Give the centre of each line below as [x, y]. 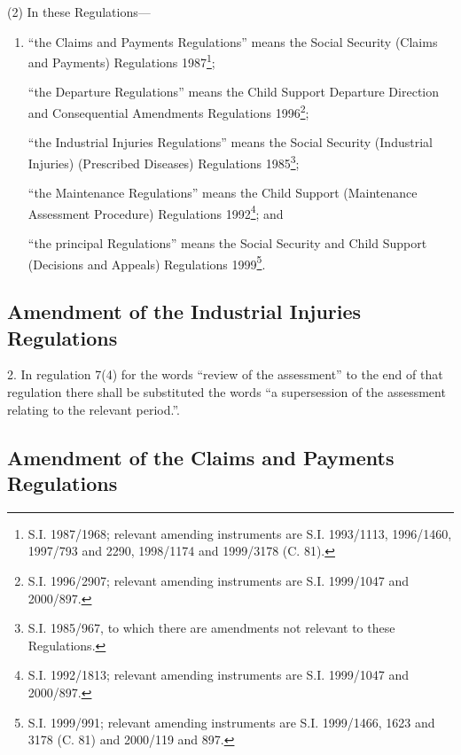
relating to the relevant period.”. [94, 409]
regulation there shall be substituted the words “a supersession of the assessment [227, 392]
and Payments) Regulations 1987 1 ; [121, 61]
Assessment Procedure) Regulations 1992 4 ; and [156, 212]
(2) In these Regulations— [79, 12]
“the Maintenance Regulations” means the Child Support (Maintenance [223, 193]
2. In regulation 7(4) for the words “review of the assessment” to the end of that [225, 374]
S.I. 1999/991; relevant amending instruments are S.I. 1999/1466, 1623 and [231, 722]
